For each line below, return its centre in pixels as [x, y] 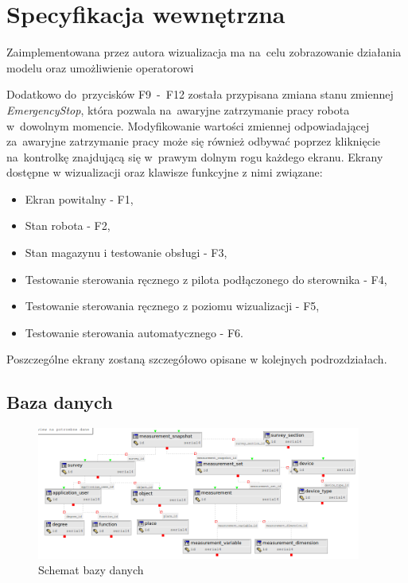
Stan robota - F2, [68, 225]
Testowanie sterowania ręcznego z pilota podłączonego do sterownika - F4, [206, 279]
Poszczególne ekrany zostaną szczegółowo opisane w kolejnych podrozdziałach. [197, 359]
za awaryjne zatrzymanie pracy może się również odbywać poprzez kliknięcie [193, 141]
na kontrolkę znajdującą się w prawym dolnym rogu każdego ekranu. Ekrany [195, 156]
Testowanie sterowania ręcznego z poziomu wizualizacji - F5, [172, 306]
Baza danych [60, 402]
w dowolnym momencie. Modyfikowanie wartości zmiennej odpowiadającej [188, 125]
